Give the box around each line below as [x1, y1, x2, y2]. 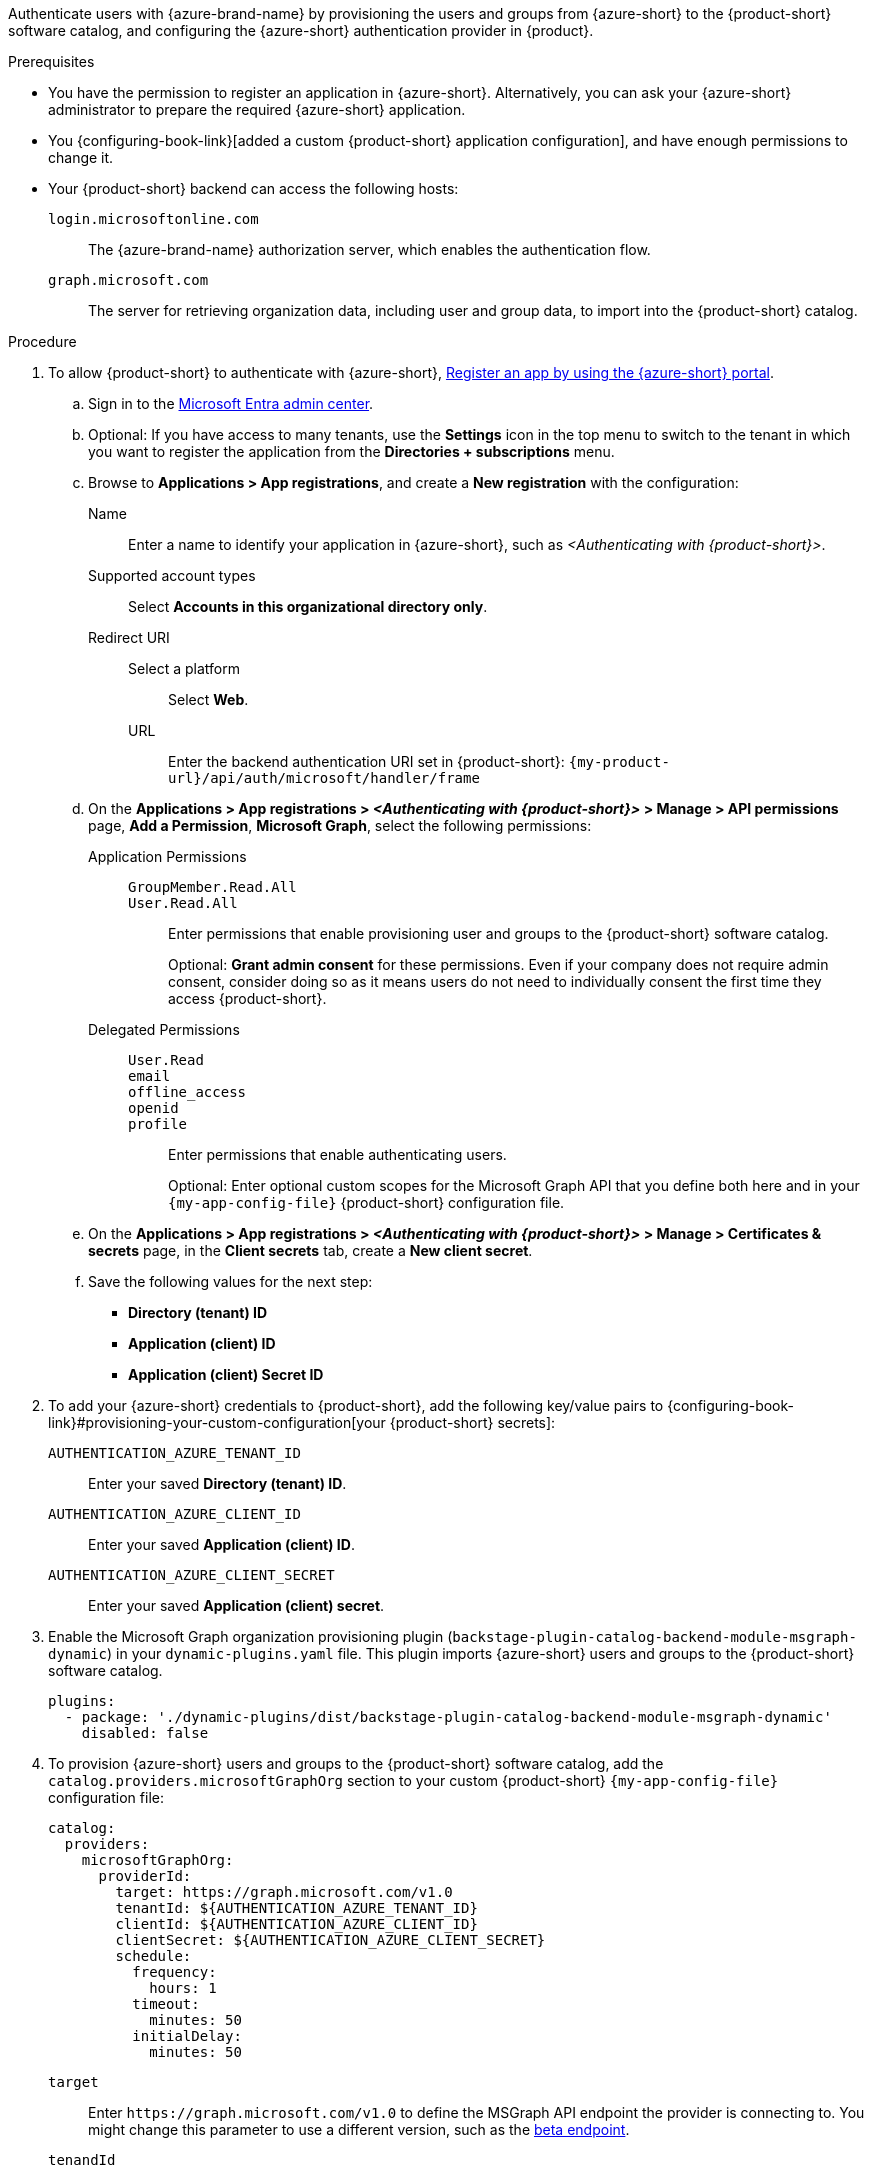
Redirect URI [88, 629, 170, 646]
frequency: [132, 1964, 217, 1980]
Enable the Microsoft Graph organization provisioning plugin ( [48, 1628, 453, 1645]
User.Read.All [128, 895, 238, 911]
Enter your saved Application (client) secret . [88, 1597, 385, 1614]
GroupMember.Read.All [128, 879, 297, 895]
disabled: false [81, 1725, 209, 1741]
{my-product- [568, 754, 670, 770]
